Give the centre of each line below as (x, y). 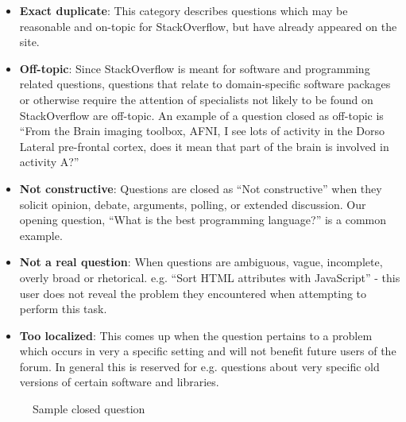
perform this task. (63, 309)
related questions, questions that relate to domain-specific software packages (205, 84)
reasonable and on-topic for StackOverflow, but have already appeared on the (208, 26)
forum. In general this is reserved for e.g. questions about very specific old (199, 366)
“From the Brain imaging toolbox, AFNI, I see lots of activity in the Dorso (202, 131)
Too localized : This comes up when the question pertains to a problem (196, 335)
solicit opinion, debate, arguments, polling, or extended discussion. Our (193, 204)
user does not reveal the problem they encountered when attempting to (193, 293)
